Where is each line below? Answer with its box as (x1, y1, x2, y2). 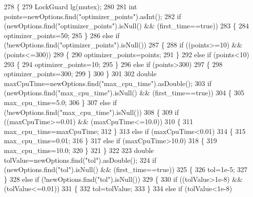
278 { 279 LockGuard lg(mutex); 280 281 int (4, 1, 137, 11)
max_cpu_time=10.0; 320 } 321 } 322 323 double (4, 145, 154, 155)
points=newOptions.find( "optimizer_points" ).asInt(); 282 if (4, 11, 181, 21)
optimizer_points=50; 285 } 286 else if (4, 30, 120, 40)
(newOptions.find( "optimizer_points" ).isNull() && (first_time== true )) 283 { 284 (4, 21, 249, 31)
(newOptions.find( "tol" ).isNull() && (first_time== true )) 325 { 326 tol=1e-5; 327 (4, 164, 248, 175)
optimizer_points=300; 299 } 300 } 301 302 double (4, 68, 157, 79)
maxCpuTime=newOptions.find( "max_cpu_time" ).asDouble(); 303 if (4, 78, 211, 88)
